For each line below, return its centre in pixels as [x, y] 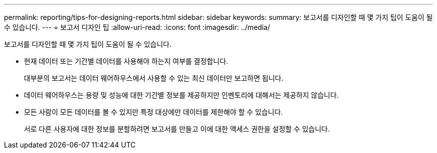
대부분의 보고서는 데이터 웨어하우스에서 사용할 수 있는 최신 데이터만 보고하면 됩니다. [154, 78]
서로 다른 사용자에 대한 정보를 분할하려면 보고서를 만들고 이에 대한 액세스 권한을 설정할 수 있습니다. [177, 129]
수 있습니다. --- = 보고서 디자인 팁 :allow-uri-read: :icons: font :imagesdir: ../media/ [137, 27]
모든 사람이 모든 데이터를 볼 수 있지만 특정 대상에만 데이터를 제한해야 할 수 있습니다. [153, 112]
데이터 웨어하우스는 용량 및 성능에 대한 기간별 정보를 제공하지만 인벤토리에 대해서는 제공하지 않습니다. [181, 95]
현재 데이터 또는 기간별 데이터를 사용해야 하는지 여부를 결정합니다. [126, 61]
